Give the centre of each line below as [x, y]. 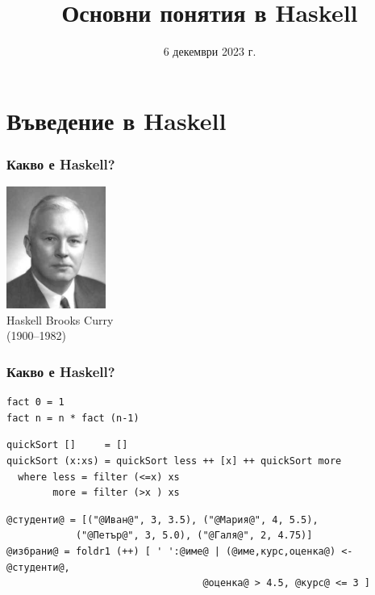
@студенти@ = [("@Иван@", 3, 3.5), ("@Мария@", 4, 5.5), [162, 520]
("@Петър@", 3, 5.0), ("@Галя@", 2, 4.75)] [194, 536]
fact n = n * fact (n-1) [73, 418]
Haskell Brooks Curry [60, 319]
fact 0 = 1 [35, 402]
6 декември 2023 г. [210, 51]
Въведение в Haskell [117, 120]
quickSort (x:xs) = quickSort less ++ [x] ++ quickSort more [174, 461]
